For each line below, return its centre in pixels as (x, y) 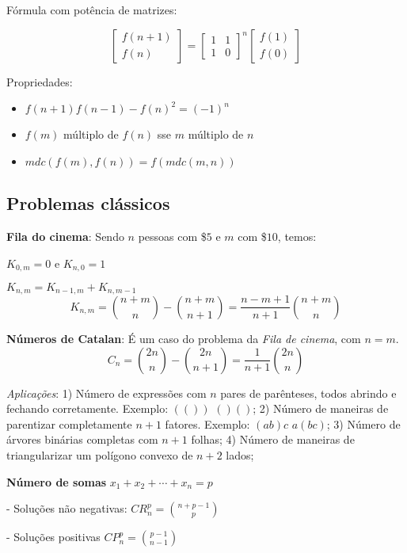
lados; (240, 454)
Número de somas (57, 481)
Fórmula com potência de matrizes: (92, 10)
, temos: (297, 236)
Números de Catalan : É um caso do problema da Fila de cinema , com (184, 338)
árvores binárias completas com (82, 439)
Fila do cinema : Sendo (65, 236)
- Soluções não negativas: (67, 508)
